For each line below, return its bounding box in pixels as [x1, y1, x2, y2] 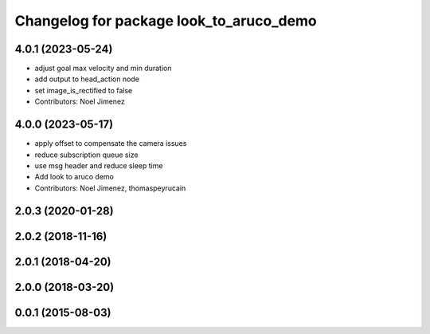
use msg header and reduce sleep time [34, 160, 163, 171]
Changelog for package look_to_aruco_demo [14, 12, 318, 29]
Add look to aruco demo [34, 172, 115, 182]
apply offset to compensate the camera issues [34, 139, 187, 148]
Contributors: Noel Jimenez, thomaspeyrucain [34, 183, 186, 193]
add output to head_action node [34, 74, 139, 84]
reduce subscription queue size [34, 150, 139, 159]
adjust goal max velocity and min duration [34, 64, 172, 73]
